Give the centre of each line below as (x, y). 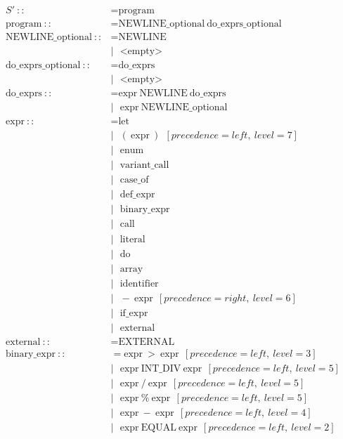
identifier (139, 283)
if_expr (134, 313)
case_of (134, 180)
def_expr (137, 195)
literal (132, 239)
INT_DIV (161, 368)
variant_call (144, 165)
